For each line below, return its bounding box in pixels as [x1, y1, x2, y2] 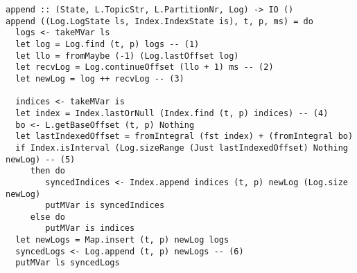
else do [30, 211, 65, 222]
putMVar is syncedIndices [45, 200, 165, 211]
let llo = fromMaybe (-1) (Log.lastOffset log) [15, 50, 239, 61]
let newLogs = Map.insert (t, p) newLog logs [15, 235, 229, 245]
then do [30, 166, 65, 176]
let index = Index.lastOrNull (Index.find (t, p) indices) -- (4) [15, 108, 329, 118]
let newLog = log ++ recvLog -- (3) [15, 73, 184, 84]
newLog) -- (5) [6, 154, 76, 164]
